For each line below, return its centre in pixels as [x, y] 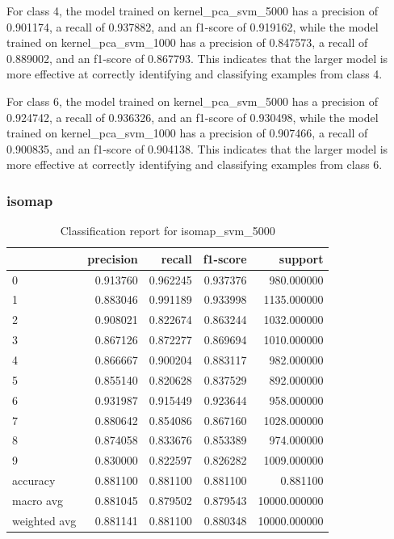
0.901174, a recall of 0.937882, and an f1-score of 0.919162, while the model [193, 26]
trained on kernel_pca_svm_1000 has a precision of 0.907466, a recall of [187, 133]
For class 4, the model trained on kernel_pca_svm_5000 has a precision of [192, 11]
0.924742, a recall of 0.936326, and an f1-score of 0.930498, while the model [193, 117]
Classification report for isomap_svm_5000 [168, 231]
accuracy [34, 480]
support [301, 258]
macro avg [38, 500]
